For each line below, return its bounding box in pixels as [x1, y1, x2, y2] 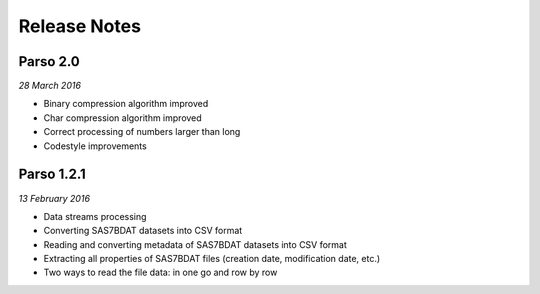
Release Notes [18, 15, 142, 37]
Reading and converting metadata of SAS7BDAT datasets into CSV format [43, 238, 347, 250]
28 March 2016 [18, 80, 82, 92]
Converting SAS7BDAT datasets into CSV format [43, 225, 243, 237]
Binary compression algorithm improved [43, 98, 209, 110]
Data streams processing [43, 210, 147, 222]
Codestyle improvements [43, 140, 147, 152]
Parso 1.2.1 [18, 166, 87, 183]
